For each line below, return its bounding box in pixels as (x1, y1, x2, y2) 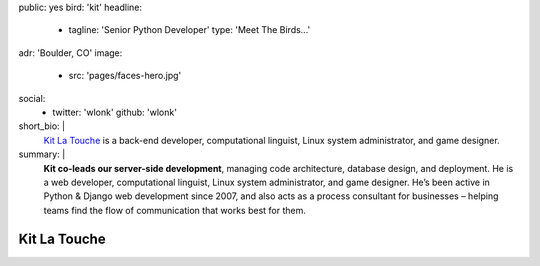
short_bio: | (18, 120, 65, 132)
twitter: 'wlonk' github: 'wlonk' (52, 106, 177, 118)
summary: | (18, 148, 66, 160)
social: (18, 92, 46, 104)
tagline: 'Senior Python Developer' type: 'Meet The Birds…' (68, 24, 311, 36)
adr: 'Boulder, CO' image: (18, 46, 123, 59)
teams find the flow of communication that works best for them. (43, 204, 307, 216)
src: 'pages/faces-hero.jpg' (68, 70, 182, 82)
